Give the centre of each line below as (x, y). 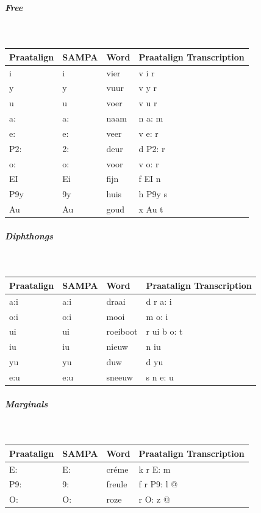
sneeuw (120, 377)
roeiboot (122, 331)
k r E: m (155, 469)
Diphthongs (29, 235)
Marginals (27, 403)
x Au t (151, 209)
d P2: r (152, 148)
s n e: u (160, 377)
